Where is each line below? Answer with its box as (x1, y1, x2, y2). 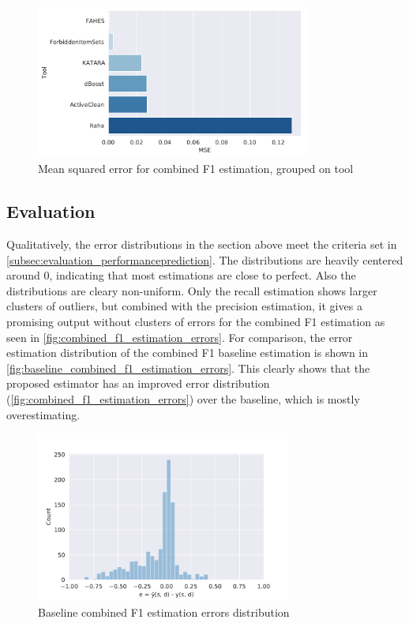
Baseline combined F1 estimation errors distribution (38, 603, 290, 620)
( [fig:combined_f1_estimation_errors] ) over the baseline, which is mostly (6, 390, 360, 407)
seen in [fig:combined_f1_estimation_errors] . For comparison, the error (6, 328, 353, 345)
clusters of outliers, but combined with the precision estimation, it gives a (6, 298, 362, 314)
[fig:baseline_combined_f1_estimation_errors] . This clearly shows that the (6, 359, 370, 376)
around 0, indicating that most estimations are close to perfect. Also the (6, 267, 356, 283)
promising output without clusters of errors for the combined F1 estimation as (6, 313, 385, 330)
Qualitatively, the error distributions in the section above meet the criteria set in (6, 236, 397, 253)
